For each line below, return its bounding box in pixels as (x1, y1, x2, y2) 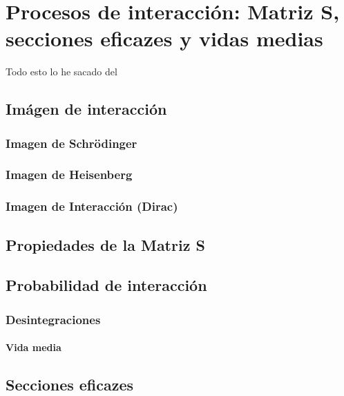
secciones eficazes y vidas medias (6, 24, 323, 53)
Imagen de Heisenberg (6, 166, 133, 183)
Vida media (6, 340, 61, 355)
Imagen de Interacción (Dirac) (6, 198, 178, 215)
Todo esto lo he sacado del (6, 64, 117, 79)
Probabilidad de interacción (6, 274, 207, 296)
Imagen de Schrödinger (6, 134, 137, 151)
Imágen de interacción (6, 98, 167, 120)
